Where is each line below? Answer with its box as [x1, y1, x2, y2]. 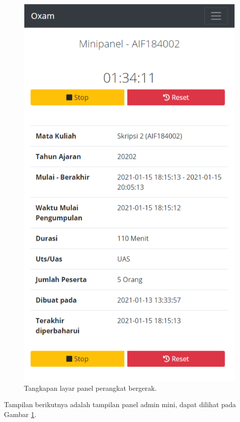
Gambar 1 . [4, 409, 37, 419]
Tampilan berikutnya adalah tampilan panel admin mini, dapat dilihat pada [4, 399, 236, 410]
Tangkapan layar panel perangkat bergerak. [24, 382, 157, 393]
